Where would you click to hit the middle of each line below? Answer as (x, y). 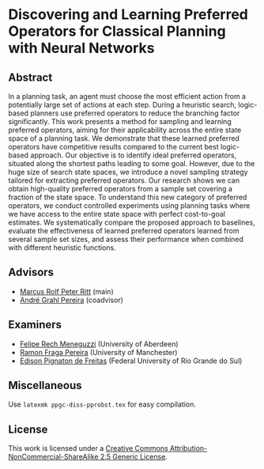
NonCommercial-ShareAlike (53, 457)
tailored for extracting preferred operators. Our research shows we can (124, 180)
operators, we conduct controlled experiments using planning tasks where (129, 206)
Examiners (35, 325)
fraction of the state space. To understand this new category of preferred (128, 197)
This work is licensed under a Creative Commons (88, 448)
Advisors (31, 272)
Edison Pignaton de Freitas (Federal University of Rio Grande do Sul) (131, 361)
